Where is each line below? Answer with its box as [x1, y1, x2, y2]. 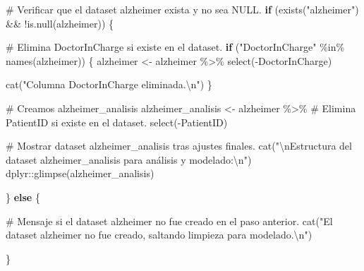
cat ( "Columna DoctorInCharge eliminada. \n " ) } [6, 77, 212, 92]
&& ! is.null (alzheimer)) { [6, 16, 114, 30]
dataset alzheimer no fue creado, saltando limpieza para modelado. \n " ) [6, 227, 313, 242]
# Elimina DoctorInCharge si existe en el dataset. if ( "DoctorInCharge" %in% [6, 40, 345, 54]
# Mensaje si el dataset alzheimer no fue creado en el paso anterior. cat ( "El [6, 213, 333, 228]
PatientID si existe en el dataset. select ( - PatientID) [6, 114, 228, 129]
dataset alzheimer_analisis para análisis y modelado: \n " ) [6, 152, 252, 167]
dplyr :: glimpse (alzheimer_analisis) [6, 166, 154, 181]
